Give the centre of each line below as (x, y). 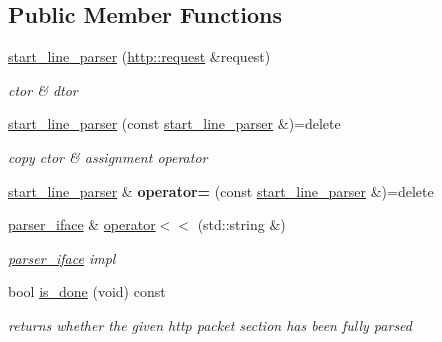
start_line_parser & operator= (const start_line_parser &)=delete (221, 190)
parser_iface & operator (82, 224)
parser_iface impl (62, 257)
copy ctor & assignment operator (108, 156)
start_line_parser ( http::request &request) (139, 56)
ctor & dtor (43, 89)
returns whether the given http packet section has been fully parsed (210, 324)
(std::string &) (241, 224)
